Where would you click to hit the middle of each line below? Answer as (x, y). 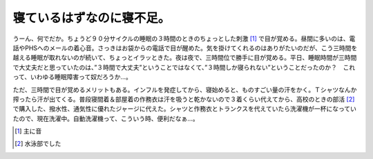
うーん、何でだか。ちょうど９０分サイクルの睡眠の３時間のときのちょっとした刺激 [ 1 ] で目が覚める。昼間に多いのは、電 (184, 39)
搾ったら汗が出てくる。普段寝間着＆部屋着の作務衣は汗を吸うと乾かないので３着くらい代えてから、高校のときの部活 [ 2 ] (184, 99)
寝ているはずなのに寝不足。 (92, 18)
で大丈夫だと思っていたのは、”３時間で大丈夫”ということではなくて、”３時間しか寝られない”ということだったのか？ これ (184, 67)
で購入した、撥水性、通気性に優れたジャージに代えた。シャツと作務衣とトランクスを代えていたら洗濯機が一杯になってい (185, 109)
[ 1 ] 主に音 (28, 131)
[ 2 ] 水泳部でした (38, 144)
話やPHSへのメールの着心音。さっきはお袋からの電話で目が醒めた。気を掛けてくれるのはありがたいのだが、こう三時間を (185, 47)
